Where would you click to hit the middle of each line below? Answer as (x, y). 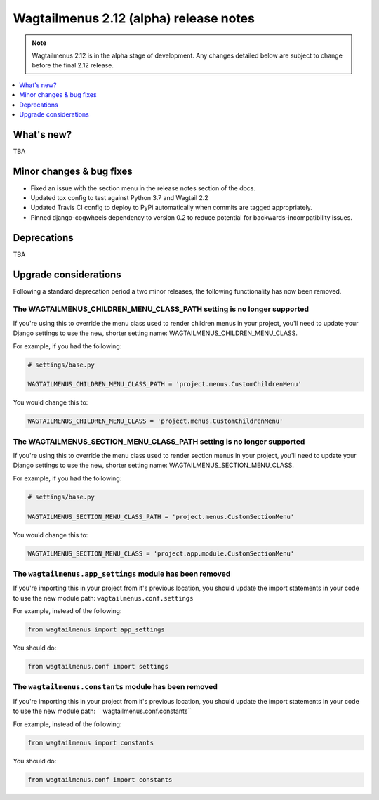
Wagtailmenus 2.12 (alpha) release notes (134, 18)
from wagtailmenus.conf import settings (98, 667)
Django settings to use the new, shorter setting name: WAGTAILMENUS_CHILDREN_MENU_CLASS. (155, 333)
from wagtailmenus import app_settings (96, 630)
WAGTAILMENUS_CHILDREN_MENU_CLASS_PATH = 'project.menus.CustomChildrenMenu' (165, 384)
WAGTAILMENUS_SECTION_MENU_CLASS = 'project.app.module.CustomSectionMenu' (161, 553)
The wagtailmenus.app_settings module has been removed (122, 574)
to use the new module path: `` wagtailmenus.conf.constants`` (102, 711)
